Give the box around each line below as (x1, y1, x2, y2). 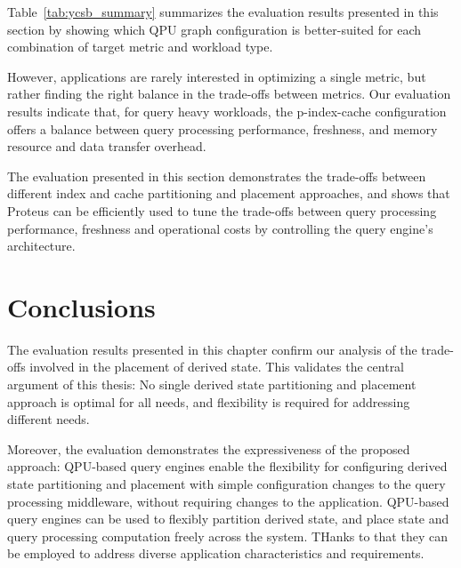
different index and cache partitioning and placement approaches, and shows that (7, 184, 450, 203)
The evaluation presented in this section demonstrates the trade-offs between (7, 166, 426, 185)
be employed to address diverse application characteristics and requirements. (7, 544, 425, 563)
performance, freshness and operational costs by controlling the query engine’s (7, 219, 433, 237)
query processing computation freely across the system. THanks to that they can (7, 526, 448, 545)
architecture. (7, 236, 76, 255)
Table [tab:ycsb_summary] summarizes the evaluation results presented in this (7, 3, 439, 20)
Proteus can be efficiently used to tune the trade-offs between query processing (7, 201, 437, 220)
